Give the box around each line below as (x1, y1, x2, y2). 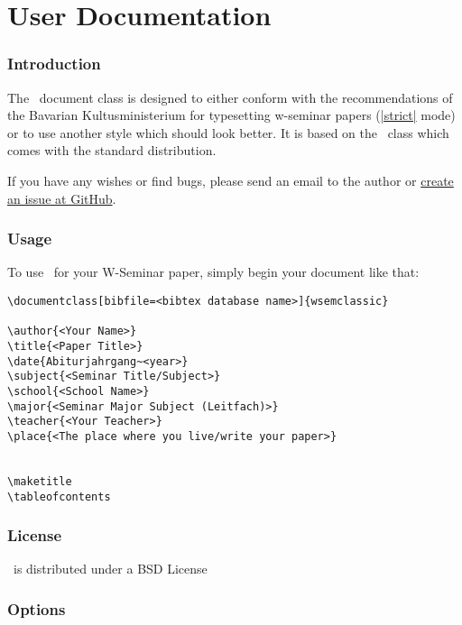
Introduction (7, 52, 101, 75)
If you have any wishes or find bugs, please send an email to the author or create (7, 170, 454, 189)
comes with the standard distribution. (7, 141, 217, 160)
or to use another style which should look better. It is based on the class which (7, 123, 449, 142)
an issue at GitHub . (7, 188, 116, 207)
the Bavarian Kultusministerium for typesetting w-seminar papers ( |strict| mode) (7, 106, 456, 124)
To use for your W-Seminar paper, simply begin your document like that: (7, 262, 420, 281)
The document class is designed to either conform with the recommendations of (7, 87, 453, 106)
